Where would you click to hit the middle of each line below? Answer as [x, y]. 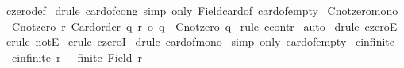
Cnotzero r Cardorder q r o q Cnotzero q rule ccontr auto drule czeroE [204, 26]
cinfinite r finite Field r [77, 57]
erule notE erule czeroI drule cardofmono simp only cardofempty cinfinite [200, 42]
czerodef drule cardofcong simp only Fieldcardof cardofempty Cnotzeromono [202, 10]
